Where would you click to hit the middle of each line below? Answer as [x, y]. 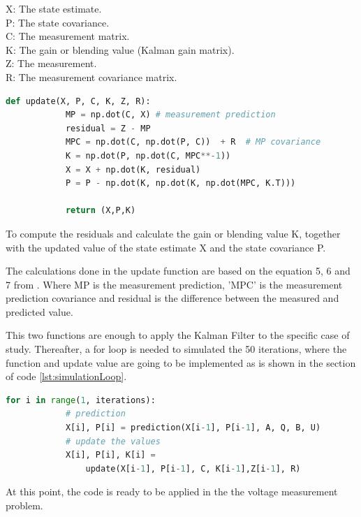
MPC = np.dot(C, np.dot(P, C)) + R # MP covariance [193, 142]
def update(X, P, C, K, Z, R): [78, 101]
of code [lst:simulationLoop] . [66, 376]
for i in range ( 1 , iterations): [81, 400]
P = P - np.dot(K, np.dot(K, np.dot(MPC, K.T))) [180, 183]
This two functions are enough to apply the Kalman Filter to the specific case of [178, 335]
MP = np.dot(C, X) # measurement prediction [170, 115]
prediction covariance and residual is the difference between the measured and [172, 298]
